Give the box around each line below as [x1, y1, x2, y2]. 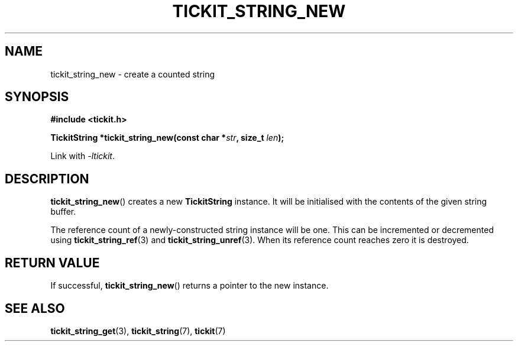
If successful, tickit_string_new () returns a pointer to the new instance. [50, 280, 329, 291]
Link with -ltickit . [50, 151, 115, 161]
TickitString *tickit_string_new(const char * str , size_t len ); [50, 132, 284, 143]
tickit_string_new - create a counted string [50, 69, 215, 79]
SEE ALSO [5, 300, 65, 316]
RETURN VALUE [5, 255, 100, 270]
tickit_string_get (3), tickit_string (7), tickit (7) [50, 325, 226, 336]
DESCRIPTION [5, 171, 89, 186]
